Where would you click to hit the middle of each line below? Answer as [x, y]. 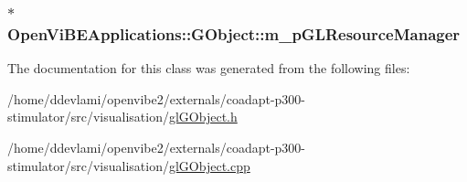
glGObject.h [203, 117]
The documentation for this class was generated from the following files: [209, 68]
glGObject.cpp [209, 165]
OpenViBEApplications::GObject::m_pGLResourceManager [234, 33]
